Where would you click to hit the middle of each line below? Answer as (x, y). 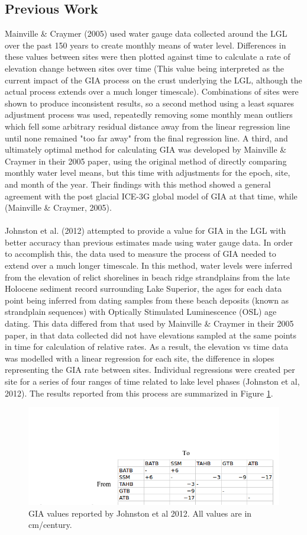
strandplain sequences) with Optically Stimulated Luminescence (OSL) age (141, 312)
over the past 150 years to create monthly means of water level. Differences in (146, 45)
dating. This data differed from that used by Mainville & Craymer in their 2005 (149, 323)
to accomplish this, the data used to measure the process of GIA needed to (140, 254)
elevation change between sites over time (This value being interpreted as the (145, 68)
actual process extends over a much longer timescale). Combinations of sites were (152, 91)
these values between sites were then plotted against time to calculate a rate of (148, 57)
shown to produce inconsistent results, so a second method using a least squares (149, 103)
